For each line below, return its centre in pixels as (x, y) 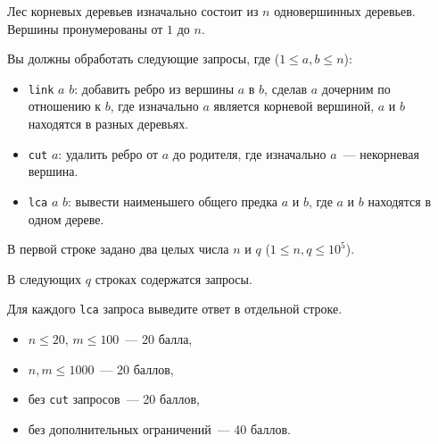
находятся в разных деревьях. (108, 124)
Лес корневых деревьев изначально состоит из (133, 11)
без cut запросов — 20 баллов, (114, 399)
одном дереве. (66, 218)
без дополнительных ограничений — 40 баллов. (159, 428)
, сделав (286, 88)
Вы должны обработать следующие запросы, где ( (144, 59)
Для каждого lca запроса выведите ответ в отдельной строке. (175, 309)
